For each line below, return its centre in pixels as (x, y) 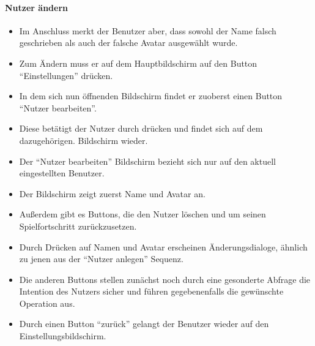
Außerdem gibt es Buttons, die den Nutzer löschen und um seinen (143, 214)
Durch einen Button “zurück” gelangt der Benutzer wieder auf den (144, 324)
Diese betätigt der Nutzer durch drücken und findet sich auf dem (141, 128)
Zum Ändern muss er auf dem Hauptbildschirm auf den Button (138, 63)
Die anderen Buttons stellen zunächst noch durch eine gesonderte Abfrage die (165, 279)
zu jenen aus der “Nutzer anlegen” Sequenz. (101, 259)
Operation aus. (47, 303)
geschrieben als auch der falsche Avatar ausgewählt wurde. (128, 43)
